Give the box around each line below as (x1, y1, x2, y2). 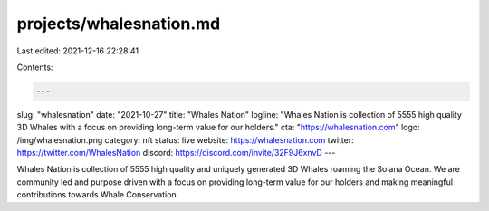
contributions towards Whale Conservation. (16, 189, 179, 200)
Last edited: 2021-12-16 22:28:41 (16, 45, 139, 56)
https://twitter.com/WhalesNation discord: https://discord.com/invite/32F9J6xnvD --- (16, 148, 336, 158)
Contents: (16, 62, 53, 72)
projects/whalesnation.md (16, 14, 221, 34)
